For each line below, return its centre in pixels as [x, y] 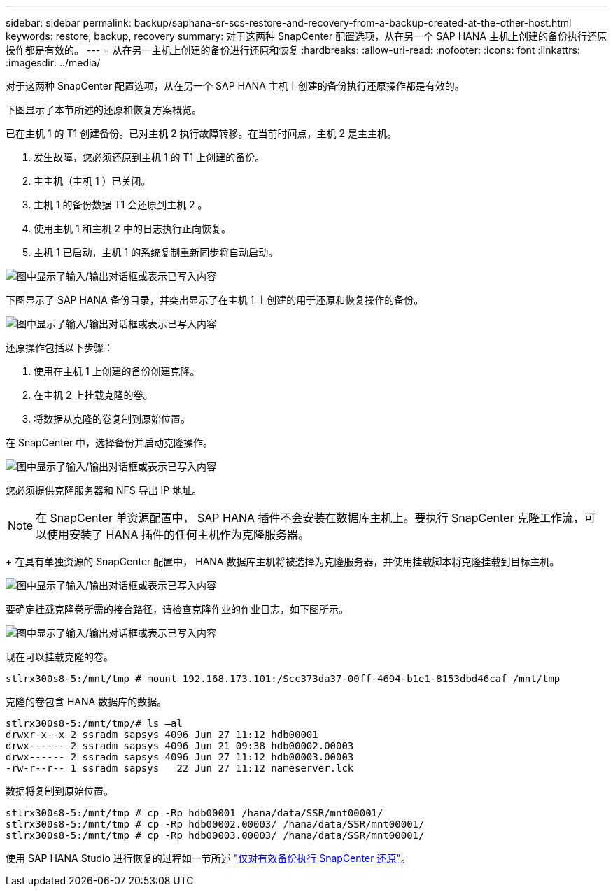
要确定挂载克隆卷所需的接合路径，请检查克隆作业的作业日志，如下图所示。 [177, 609]
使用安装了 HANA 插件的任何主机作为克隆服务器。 [178, 535]
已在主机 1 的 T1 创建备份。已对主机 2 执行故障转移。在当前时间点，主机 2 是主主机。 [201, 133]
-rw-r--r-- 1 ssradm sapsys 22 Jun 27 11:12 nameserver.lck [180, 768]
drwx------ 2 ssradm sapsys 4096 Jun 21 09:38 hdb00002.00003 [180, 746]
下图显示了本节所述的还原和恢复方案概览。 [104, 109]
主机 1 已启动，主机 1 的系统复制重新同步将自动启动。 [156, 252]
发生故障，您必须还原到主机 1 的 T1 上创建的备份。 [149, 157]
